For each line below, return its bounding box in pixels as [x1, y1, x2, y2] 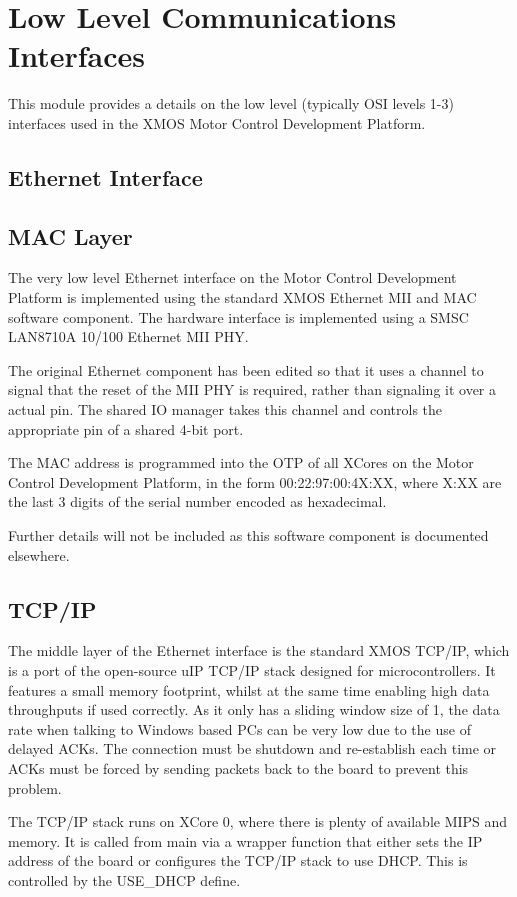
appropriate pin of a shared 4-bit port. [8, 418, 244, 439]
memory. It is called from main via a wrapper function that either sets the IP [8, 830, 483, 851]
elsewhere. [8, 544, 70, 565]
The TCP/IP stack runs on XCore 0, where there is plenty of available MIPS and [8, 811, 508, 832]
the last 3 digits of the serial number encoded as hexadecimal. [8, 491, 387, 512]
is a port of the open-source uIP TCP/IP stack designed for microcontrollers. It [8, 660, 496, 680]
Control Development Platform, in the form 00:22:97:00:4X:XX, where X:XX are [8, 471, 502, 492]
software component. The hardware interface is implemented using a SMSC [8, 306, 469, 327]
